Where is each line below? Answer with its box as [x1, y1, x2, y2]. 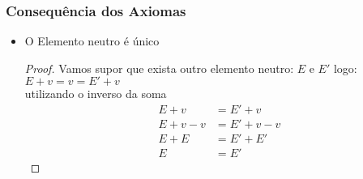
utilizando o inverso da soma [24, 85, 167, 102]
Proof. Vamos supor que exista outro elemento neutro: [24, 59, 294, 76]
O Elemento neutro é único [24, 32, 160, 49]
